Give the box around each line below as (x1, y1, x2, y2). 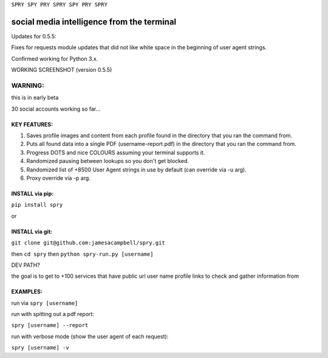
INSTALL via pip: (11, 190, 54, 197)
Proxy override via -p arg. (26, 174, 91, 182)
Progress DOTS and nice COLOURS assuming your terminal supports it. (26, 149, 205, 156)
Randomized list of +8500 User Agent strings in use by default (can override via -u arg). (26, 166, 247, 173)
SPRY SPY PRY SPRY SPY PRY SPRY (11, 1, 108, 8)
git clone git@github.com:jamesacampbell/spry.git (11, 239, 165, 246)
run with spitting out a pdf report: (11, 311, 94, 318)
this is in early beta (11, 94, 59, 102)
